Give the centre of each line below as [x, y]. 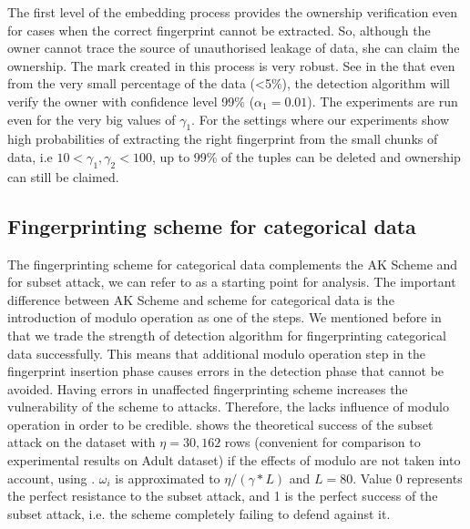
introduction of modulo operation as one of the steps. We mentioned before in [225, 317]
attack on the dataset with [82, 442]
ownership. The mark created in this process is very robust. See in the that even [231, 65]
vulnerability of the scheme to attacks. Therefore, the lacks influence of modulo [228, 407]
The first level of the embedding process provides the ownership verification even [233, 12]
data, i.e [30, 156]
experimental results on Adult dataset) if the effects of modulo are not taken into [234, 460]
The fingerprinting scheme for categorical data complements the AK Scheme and [233, 264]
